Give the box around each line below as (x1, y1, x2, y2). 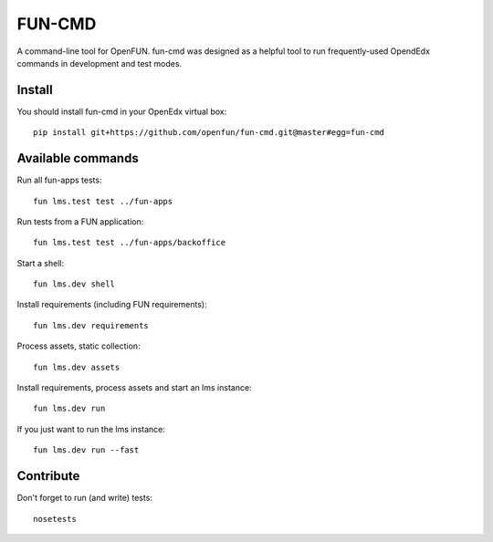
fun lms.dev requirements (33, 320, 150, 330)
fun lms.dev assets (33, 361, 121, 372)
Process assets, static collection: (16, 340, 141, 351)
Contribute (16, 468, 80, 484)
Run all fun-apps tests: (16, 174, 102, 186)
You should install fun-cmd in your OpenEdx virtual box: (16, 106, 227, 117)
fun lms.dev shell (33, 279, 116, 289)
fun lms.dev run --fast (33, 445, 140, 455)
